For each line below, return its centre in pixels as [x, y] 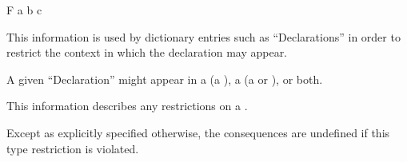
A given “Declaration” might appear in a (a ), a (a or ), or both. [165, 79]
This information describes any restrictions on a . [127, 106]
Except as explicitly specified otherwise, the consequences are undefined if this [198, 132]
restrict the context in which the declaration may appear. [147, 52]
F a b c [24, 10]
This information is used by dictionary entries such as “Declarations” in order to [203, 36]
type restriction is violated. [73, 148]
